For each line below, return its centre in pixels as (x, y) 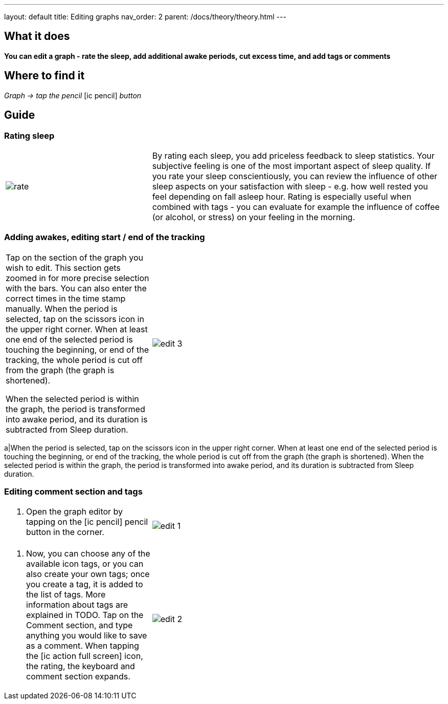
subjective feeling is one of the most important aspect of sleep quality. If (291, 166)
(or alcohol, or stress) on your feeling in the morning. (254, 217)
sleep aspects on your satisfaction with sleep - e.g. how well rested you (290, 186)
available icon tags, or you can (85, 564)
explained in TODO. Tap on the (85, 615)
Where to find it (44, 76)
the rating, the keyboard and (81, 666)
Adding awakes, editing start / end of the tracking (105, 237)
